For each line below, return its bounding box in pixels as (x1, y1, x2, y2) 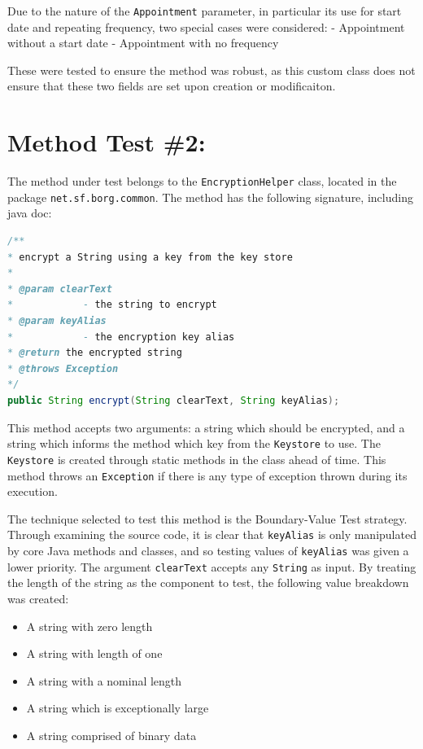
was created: (7, 589, 69, 607)
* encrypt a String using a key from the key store (7, 251, 293, 263)
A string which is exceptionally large (26, 699, 209, 716)
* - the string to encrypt (7, 299, 217, 311)
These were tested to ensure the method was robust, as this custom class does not (7, 61, 416, 78)
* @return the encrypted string (7, 347, 182, 359)
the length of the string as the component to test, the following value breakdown (7, 574, 409, 591)
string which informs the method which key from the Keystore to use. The (7, 435, 381, 452)
